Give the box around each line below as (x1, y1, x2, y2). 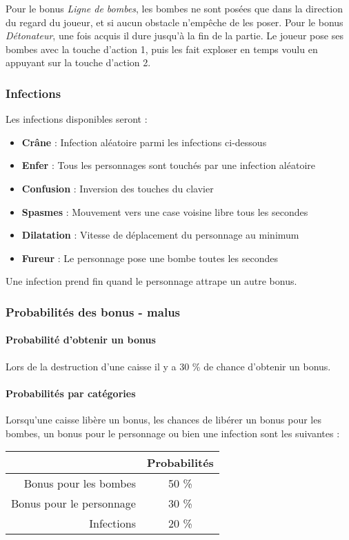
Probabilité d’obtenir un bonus (6, 332, 156, 347)
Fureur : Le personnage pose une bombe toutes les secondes (21, 250, 278, 265)
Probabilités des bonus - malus (6, 303, 181, 320)
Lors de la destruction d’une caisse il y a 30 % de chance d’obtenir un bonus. (6, 359, 331, 373)
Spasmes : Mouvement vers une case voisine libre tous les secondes (21, 204, 308, 219)
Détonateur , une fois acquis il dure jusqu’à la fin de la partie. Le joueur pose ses (6, 28, 343, 43)
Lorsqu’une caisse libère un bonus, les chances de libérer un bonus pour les (6, 412, 321, 426)
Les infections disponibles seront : (6, 112, 148, 126)
